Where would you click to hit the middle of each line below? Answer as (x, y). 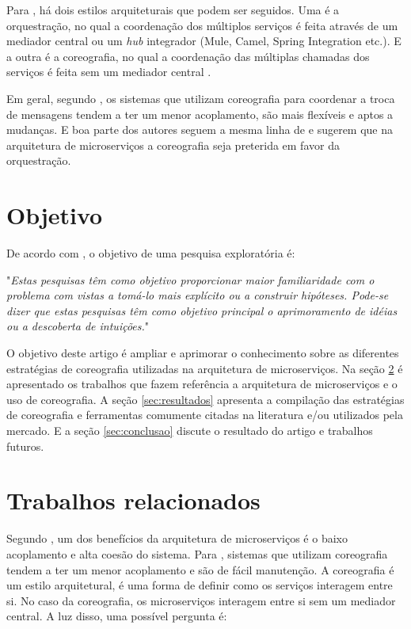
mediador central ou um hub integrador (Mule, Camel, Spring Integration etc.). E (204, 41)
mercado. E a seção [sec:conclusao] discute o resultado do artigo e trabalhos (190, 430)
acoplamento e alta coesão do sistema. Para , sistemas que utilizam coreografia (197, 553)
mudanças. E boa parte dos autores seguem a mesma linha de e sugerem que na (200, 130)
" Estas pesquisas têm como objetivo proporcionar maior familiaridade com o (190, 279)
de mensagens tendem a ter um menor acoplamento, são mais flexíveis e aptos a (200, 114)
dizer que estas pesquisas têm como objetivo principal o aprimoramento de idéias (202, 310)
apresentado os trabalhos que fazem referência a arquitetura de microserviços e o (202, 384)
